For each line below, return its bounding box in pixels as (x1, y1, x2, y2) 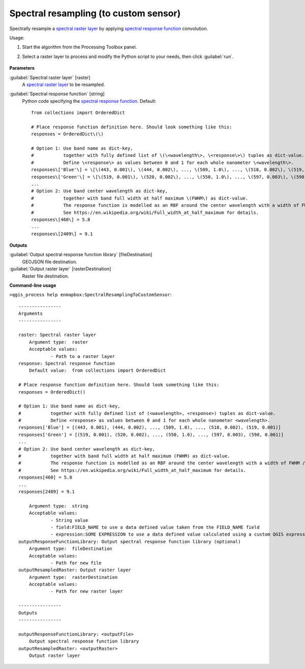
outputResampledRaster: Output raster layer (18, 567, 132, 573)
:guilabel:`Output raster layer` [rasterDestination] (9, 266, 111, 272)
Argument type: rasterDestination (28, 574, 118, 580)
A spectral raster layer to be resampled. (22, 81, 105, 88)
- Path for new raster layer (50, 589, 123, 594)
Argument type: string (28, 503, 88, 509)
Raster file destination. (22, 273, 69, 279)
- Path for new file (50, 560, 102, 566)
